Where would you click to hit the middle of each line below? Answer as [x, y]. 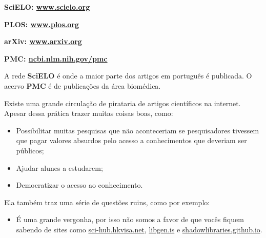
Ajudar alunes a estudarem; [59, 167]
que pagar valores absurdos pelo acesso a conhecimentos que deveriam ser [131, 140]
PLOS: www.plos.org [42, 24]
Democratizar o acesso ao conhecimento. [79, 185]
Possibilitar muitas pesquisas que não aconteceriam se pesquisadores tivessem [138, 130]
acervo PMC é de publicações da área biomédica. [83, 85]
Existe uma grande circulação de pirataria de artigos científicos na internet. [122, 103]
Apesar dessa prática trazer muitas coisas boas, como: [89, 113]
